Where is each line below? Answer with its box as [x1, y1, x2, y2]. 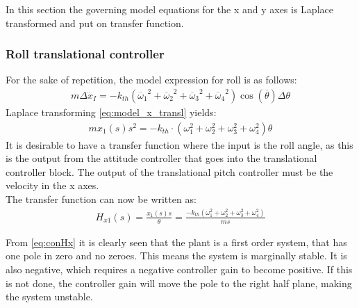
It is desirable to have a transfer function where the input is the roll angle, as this [6, 137, 353, 152]
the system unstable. [6, 289, 93, 304]
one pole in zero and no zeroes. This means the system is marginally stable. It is [6, 248, 347, 263]
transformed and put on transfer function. [6, 15, 184, 30]
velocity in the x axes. [6, 178, 99, 193]
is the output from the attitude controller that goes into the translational [6, 151, 317, 165]
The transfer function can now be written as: [6, 192, 197, 206]
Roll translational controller [6, 45, 165, 63]
